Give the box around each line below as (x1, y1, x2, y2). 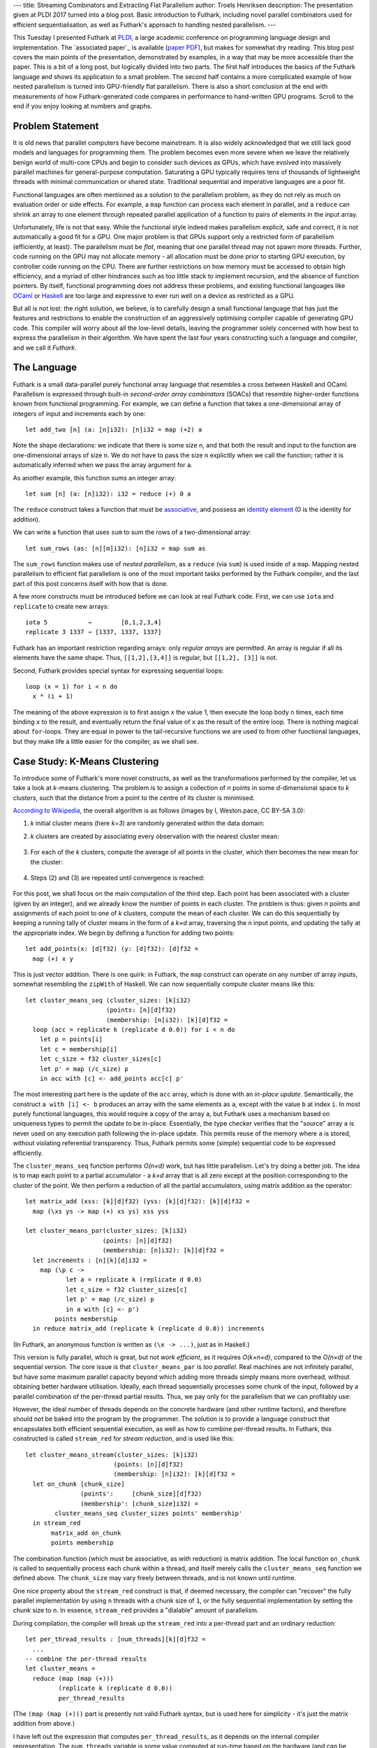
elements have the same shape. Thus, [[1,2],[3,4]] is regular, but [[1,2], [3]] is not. (13, 654, 278, 662)
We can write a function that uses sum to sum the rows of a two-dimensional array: (13, 528, 251, 536)
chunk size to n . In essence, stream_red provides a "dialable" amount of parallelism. (13, 1606, 259, 1614)
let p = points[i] (39, 1036, 103, 1043)
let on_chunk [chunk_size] (32, 1480, 125, 1488)
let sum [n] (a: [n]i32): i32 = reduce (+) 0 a (25, 490, 191, 498)
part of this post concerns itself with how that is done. (13, 579, 169, 587)
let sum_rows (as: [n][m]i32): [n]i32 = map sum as (25, 544, 206, 552)
